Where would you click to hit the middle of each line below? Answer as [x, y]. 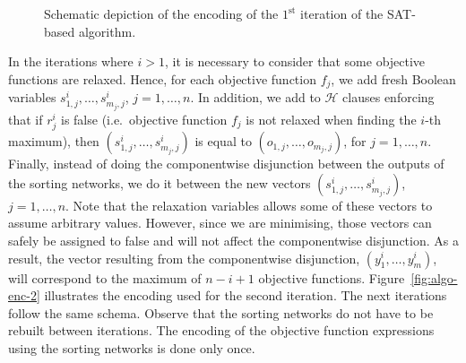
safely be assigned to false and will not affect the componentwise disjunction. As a [233, 240]
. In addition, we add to [255, 97]
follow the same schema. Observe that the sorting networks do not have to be [221, 312]
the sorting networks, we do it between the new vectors [160, 182]
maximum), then [54, 141]
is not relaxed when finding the [331, 120]
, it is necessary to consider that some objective [295, 61]
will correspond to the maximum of [105, 277]
